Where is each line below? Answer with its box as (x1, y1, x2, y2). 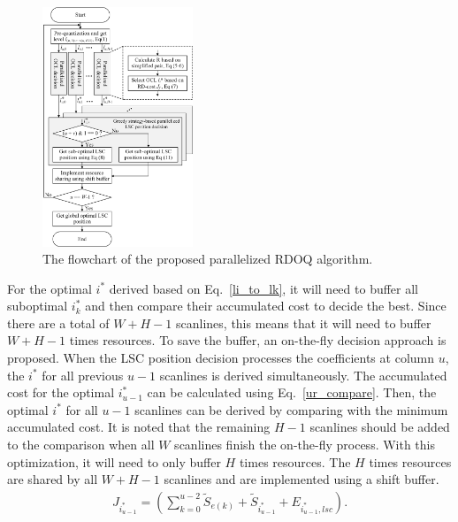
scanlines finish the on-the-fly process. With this (174, 435, 436, 454)
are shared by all (7, 470, 98, 488)
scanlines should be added (309, 418, 450, 436)
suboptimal (7, 296, 68, 315)
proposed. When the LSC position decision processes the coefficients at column (7, 349, 434, 367)
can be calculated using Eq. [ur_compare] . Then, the (147, 383, 437, 402)
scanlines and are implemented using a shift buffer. (164, 470, 439, 488)
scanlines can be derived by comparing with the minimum (134, 400, 448, 418)
